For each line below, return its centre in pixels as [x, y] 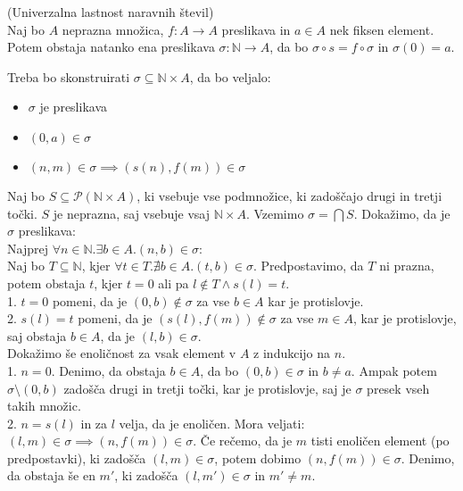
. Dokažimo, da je [402, 213]
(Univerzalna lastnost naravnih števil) [111, 12]
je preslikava [74, 107]
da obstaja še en [51, 475]
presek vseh [398, 388]
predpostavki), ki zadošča [77, 458]
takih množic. [44, 406]
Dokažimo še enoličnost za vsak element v [122, 353]
